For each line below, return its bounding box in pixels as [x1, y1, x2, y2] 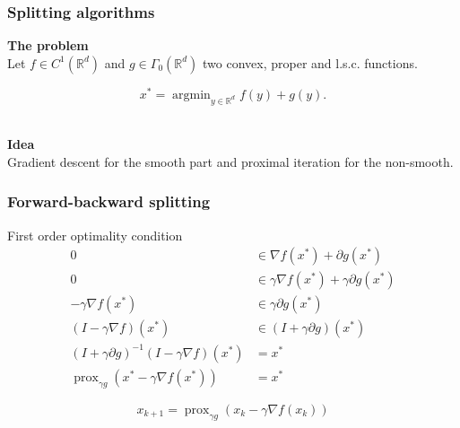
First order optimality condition [7, 225, 183, 244]
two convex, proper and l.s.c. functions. [203, 53, 418, 72]
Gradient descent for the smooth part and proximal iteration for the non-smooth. [7, 152, 454, 170]
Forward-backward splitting [7, 190, 211, 213]
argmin [172, 88, 211, 101]
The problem [7, 36, 89, 55]
